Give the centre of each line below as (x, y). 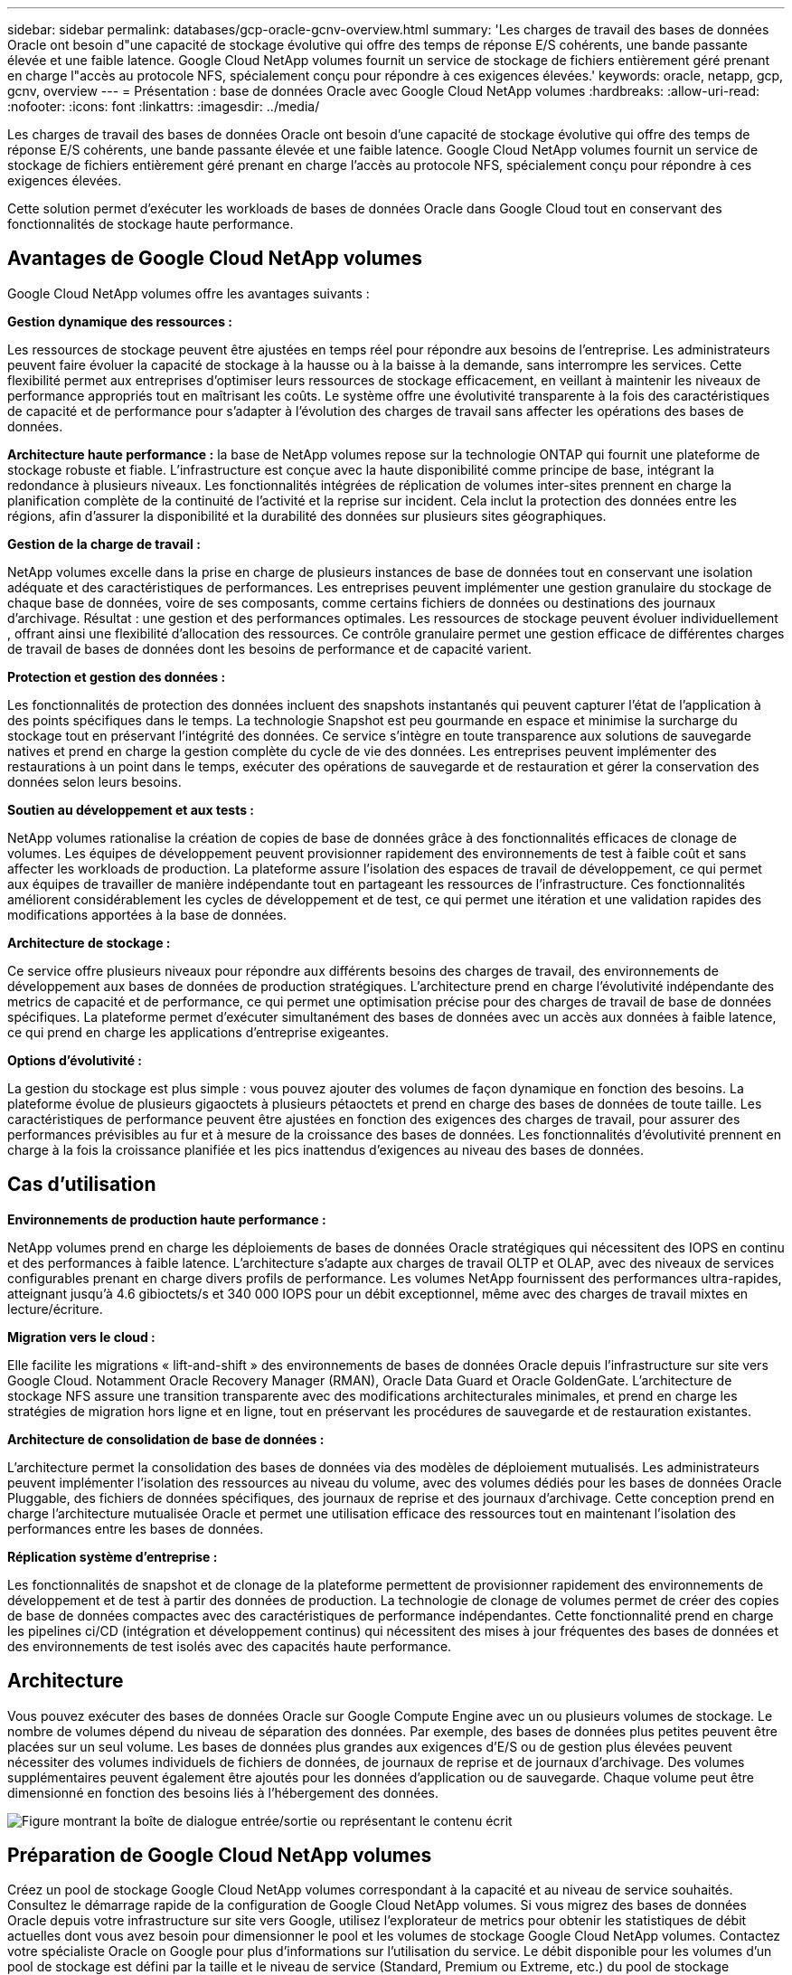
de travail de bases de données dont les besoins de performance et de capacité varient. (270, 648)
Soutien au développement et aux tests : (131, 809)
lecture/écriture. (55, 1309)
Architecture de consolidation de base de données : (166, 1439)
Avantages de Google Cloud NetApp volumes (215, 259)
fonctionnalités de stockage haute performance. (151, 224)
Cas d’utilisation (82, 1185)
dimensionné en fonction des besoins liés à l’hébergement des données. (223, 1792)
